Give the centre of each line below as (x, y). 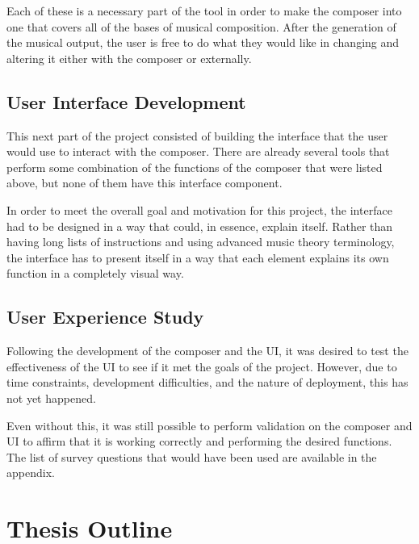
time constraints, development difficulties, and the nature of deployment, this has (207, 382)
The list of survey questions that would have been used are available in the (192, 456)
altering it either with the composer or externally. (129, 58)
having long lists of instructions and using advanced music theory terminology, (201, 242)
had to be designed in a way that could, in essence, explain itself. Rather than (200, 226)
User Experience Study (105, 317)
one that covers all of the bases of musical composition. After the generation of (201, 26)
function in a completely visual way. (95, 273)
